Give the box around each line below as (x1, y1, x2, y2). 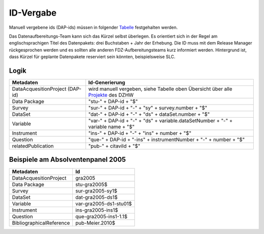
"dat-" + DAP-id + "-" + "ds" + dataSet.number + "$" (88, 111, 210, 118)
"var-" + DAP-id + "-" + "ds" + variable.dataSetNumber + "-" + (88, 117, 233, 124)
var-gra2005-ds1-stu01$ (75, 200, 132, 207)
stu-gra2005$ (75, 181, 108, 188)
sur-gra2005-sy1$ (75, 187, 117, 194)
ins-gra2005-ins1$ (75, 207, 118, 213)
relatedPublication (12, 143, 54, 149)
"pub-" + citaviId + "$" (88, 143, 140, 149)
